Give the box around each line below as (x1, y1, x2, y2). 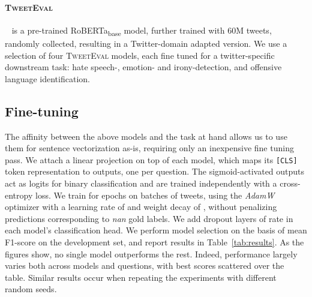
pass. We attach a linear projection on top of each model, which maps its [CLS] (5, 153, 298, 166)
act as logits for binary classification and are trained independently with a (5, 176, 277, 189)
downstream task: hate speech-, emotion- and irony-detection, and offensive (5, 61, 282, 73)
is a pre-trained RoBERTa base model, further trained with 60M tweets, (11, 23, 272, 38)
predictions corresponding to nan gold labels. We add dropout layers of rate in (5, 212, 293, 224)
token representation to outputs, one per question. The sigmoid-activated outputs (5, 165, 305, 178)
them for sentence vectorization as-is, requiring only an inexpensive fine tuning (5, 142, 294, 154)
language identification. (5, 72, 90, 85)
